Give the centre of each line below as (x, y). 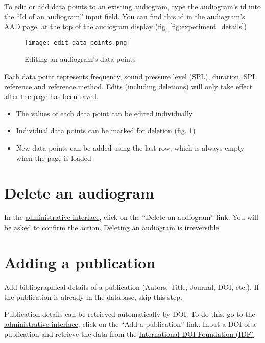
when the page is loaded (54, 157)
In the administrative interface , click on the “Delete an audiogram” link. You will (131, 217)
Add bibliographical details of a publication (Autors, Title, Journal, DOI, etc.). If (131, 287)
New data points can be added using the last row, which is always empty (130, 148)
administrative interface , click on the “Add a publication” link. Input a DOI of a (130, 324)
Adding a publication (80, 262)
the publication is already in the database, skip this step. (93, 297)
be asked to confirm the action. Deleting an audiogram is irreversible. (113, 227)
